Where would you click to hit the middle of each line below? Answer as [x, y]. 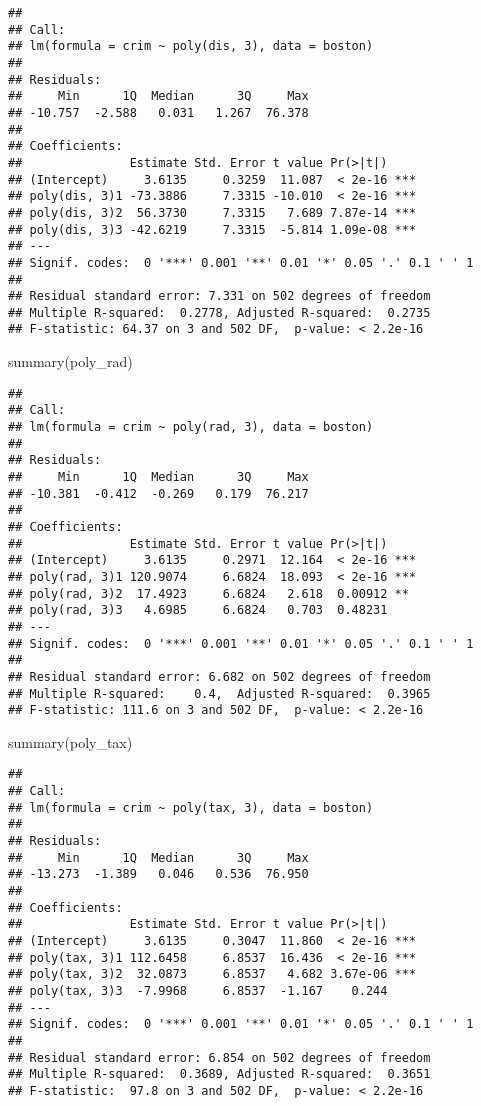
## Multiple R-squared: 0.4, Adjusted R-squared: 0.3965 [219, 693]
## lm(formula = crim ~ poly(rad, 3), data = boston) [191, 427]
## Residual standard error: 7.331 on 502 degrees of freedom [219, 296]
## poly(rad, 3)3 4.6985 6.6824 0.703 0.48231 [198, 610]
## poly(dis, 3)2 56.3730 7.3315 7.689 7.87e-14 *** [212, 212]
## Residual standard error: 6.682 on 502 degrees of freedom [219, 676]
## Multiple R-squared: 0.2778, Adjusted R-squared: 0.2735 [219, 312]
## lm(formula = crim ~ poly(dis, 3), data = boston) [191, 46]
